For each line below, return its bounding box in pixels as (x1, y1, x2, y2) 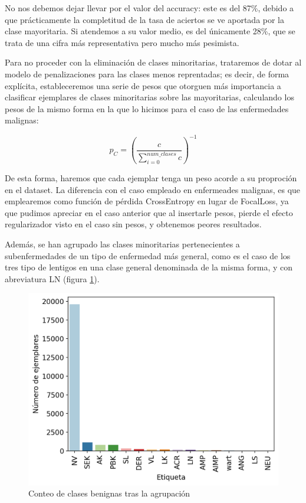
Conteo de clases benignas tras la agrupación (28, 487, 190, 499)
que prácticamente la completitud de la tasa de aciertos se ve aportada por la (5, 13, 285, 25)
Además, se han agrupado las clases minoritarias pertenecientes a (5, 237, 240, 250)
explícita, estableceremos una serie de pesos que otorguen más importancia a (5, 79, 281, 92)
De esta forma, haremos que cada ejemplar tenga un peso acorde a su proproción (5, 171, 297, 184)
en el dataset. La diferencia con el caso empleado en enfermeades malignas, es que (5, 183, 301, 195)
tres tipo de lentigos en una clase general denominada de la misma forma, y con (5, 261, 293, 273)
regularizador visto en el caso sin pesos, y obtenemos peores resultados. (5, 218, 262, 230)
